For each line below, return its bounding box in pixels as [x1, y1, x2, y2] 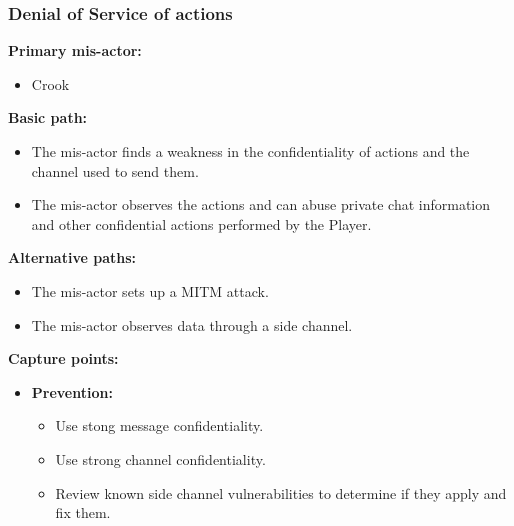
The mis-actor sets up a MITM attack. [31, 280, 269, 301]
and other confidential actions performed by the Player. [31, 213, 372, 234]
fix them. [55, 502, 111, 523]
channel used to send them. [31, 160, 199, 181]
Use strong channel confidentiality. [55, 448, 266, 469]
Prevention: [31, 381, 113, 402]
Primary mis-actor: [8, 40, 142, 61]
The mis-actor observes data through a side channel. [31, 314, 353, 335]
